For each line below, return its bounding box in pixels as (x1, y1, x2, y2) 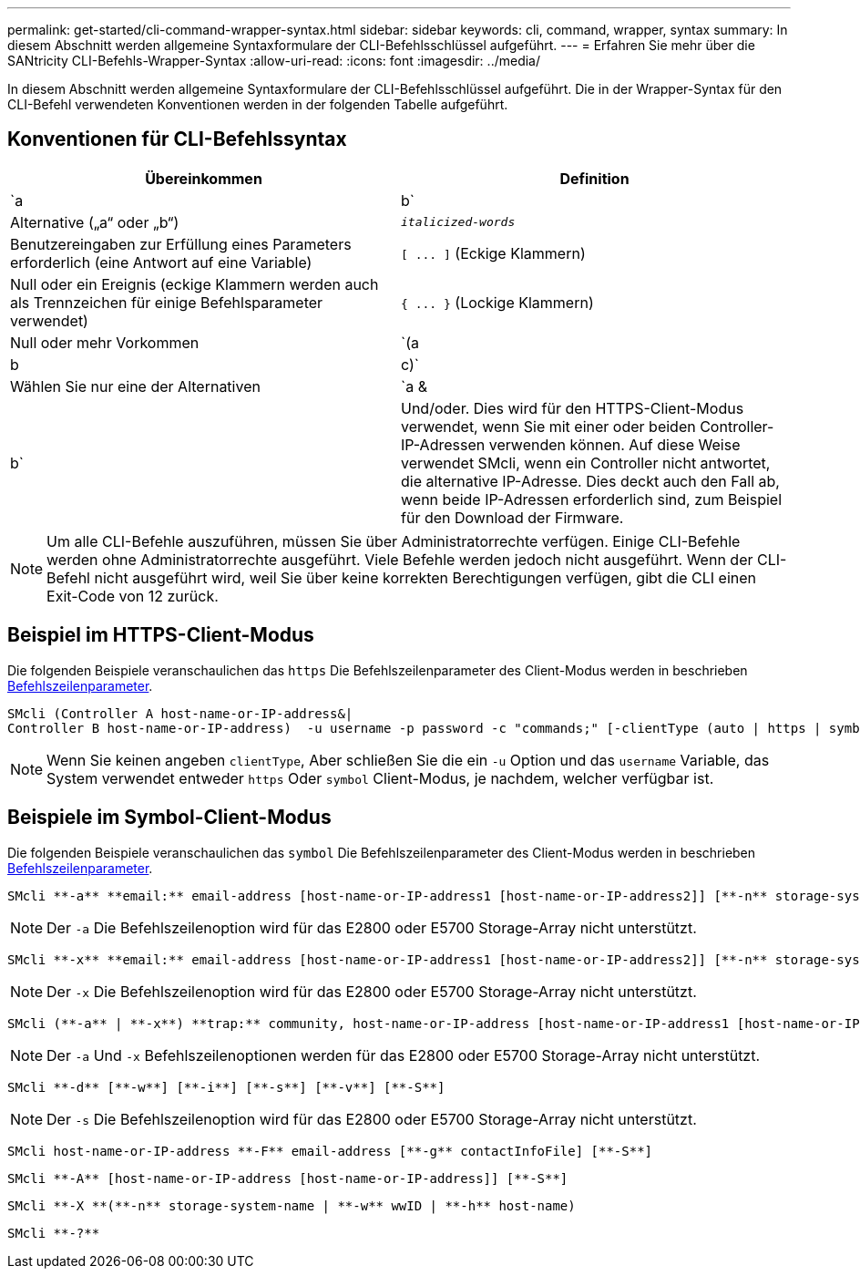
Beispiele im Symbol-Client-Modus (7, 806, 332, 829)
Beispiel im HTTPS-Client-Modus (7, 623, 314, 647)
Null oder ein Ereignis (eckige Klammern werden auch (10, 274, 379, 293)
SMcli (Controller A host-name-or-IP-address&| (7, 705, 353, 721)
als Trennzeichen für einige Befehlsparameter (10, 293, 323, 312)
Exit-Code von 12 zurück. (46, 586, 219, 605)
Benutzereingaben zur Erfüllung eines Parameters (10, 234, 352, 253)
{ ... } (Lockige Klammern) (401, 293, 594, 312)
